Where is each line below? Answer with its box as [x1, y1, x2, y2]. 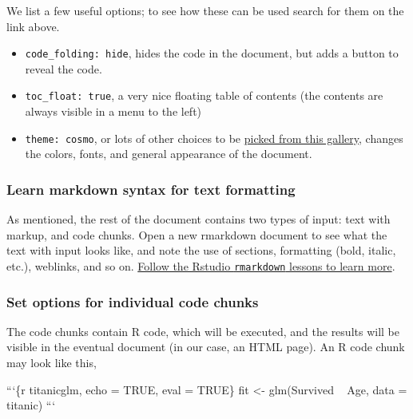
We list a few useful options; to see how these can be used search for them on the [6, 2, 404, 18]
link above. [6, 18, 60, 34]
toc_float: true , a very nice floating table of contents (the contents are [25, 87, 383, 104]
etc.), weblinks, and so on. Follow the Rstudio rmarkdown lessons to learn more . [6, 257, 395, 274]
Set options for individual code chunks [6, 291, 259, 311]
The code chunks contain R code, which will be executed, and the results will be [6, 322, 399, 339]
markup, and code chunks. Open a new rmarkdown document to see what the [6, 226, 387, 243]
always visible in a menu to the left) [25, 103, 202, 120]
